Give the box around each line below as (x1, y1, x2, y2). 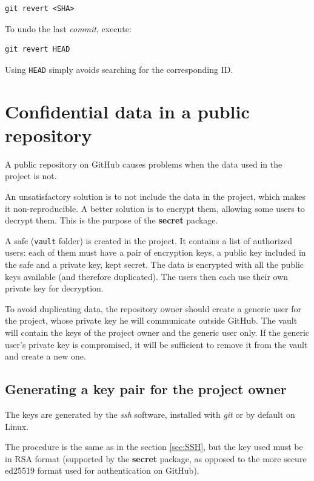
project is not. (5, 169, 57, 182)
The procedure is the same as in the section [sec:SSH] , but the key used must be (5, 440, 303, 453)
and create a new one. (5, 350, 86, 363)
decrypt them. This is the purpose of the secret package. (5, 214, 218, 227)
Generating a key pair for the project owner (5, 380, 287, 398)
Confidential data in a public (5, 98, 250, 123)
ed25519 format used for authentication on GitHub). (5, 464, 199, 477)
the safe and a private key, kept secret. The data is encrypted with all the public (5, 258, 304, 270)
